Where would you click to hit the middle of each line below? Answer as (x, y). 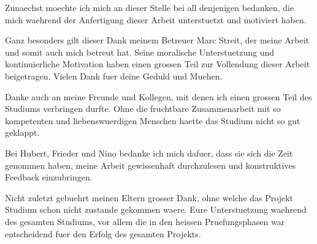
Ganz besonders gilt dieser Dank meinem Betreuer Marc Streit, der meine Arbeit (157, 40)
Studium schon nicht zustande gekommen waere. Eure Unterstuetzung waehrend (156, 209)
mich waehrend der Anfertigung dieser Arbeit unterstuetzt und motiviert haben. (156, 19)
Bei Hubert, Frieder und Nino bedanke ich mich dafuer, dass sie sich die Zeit (149, 153)
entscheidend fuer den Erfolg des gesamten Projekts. (103, 233)
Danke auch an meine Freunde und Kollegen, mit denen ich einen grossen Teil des (158, 96)
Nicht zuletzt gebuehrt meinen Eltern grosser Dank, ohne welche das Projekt (149, 197)
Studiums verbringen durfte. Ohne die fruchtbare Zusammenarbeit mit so (143, 109)
